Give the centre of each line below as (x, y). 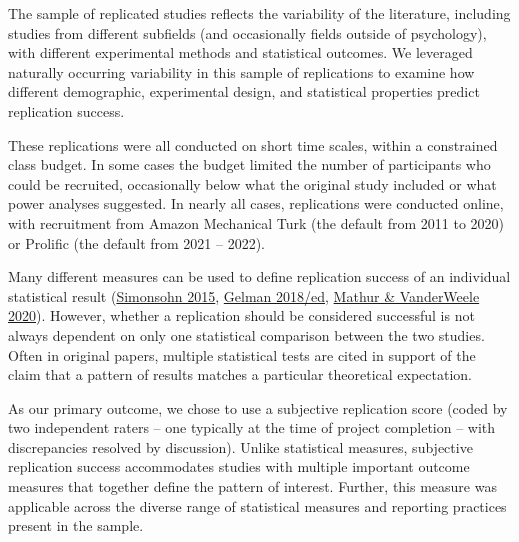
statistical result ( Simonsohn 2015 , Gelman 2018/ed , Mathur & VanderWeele (244, 295)
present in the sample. (76, 525)
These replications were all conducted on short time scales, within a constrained (253, 144)
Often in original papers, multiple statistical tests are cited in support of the (242, 354)
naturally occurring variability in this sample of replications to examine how (241, 71)
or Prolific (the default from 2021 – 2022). (136, 242)
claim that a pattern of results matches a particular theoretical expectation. (240, 374)
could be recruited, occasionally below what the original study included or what (252, 183)
